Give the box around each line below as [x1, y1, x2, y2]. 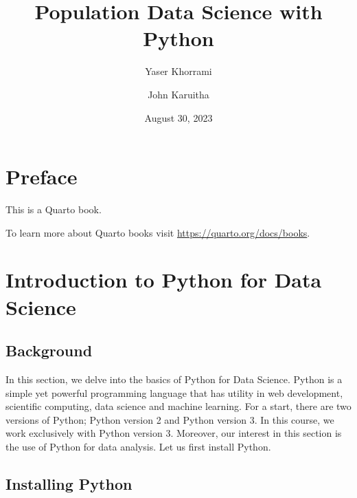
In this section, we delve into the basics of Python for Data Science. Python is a [5, 371, 343, 386]
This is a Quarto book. [5, 202, 102, 217]
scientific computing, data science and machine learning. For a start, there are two [5, 399, 352, 413]
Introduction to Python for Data [5, 266, 322, 294]
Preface [5, 162, 78, 191]
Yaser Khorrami [145, 64, 212, 78]
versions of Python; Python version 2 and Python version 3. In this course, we [5, 412, 334, 426]
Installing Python [5, 473, 133, 494]
